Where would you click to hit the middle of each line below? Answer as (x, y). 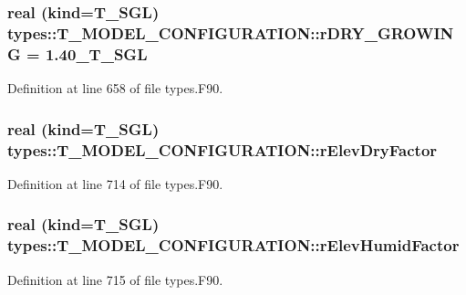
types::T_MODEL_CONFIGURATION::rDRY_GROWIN (231, 32)
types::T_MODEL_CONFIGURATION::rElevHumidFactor (233, 245)
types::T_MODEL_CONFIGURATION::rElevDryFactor (223, 149)
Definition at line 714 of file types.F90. (115, 183)
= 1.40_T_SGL (87, 53)
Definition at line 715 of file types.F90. (115, 279)
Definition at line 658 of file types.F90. (115, 88)
